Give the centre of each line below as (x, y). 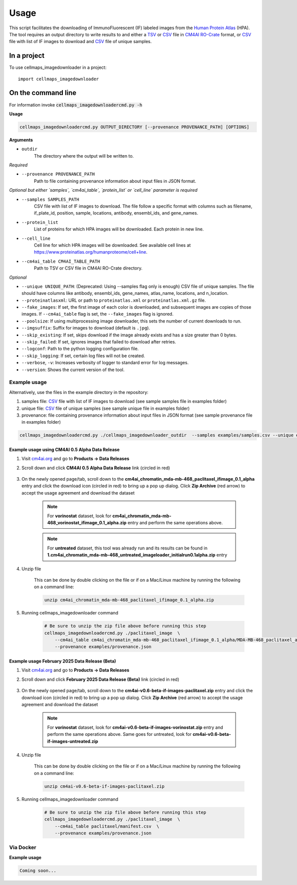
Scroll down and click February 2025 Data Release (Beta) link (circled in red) (100, 679)
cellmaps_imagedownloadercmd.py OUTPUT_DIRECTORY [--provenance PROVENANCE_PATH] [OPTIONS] (134, 127)
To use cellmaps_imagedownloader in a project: (58, 67)
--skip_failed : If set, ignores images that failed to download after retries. (99, 342)
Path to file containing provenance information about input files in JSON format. (115, 181)
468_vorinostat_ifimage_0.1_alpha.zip (87, 523)
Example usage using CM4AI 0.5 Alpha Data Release (64, 449)
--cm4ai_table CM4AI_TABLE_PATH (61, 261)
